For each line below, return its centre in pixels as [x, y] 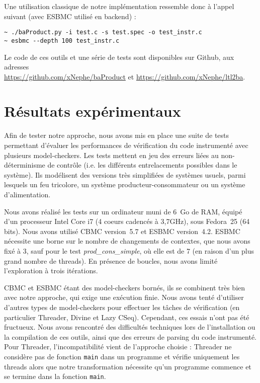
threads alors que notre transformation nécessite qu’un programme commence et [128, 366]
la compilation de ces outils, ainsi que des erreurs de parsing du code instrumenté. [130, 336]
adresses [17, 67]
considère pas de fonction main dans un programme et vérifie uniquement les [122, 356]
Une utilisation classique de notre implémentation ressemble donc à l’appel [119, 6]
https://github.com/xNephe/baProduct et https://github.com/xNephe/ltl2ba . [125, 76]
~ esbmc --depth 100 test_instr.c [62, 41]
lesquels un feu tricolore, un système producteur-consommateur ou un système [125, 184]
